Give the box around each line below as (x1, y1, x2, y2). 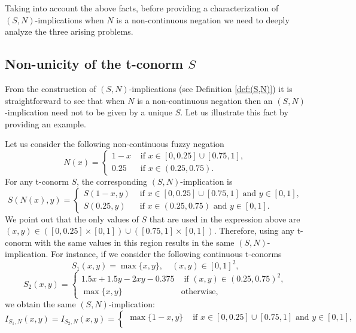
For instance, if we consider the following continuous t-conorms (51, 248, 282, 260)
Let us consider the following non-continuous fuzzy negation (5, 138, 224, 150)
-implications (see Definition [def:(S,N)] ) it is (129, 82, 293, 94)
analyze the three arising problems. (5, 25, 133, 38)
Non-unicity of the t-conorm (5, 54, 184, 73)
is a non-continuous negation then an (137, 94, 273, 106)
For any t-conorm (5, 175, 69, 187)
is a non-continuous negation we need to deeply (116, 13, 290, 26)
